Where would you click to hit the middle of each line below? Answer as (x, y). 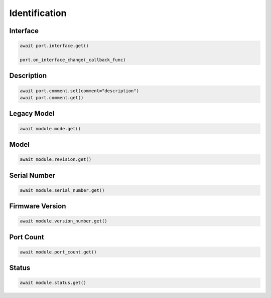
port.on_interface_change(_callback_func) (73, 60)
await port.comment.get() (52, 97)
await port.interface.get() (54, 46)
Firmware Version (38, 206)
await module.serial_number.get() (62, 190)
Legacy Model (32, 113)
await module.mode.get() (50, 128)
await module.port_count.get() (58, 252)
